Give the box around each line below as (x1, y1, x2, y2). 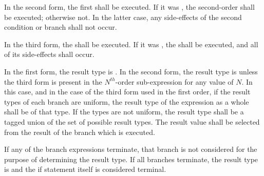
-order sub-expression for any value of (115, 76, 234, 87)
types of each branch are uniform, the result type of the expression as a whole (4, 96, 249, 107)
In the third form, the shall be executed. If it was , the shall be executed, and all (4, 38, 258, 49)
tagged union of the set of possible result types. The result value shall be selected (4, 116, 260, 127)
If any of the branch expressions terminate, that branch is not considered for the (4, 144, 257, 154)
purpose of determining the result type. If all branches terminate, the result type (4, 153, 258, 164)
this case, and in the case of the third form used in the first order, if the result (4, 86, 251, 97)
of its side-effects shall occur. (4, 49, 95, 60)
